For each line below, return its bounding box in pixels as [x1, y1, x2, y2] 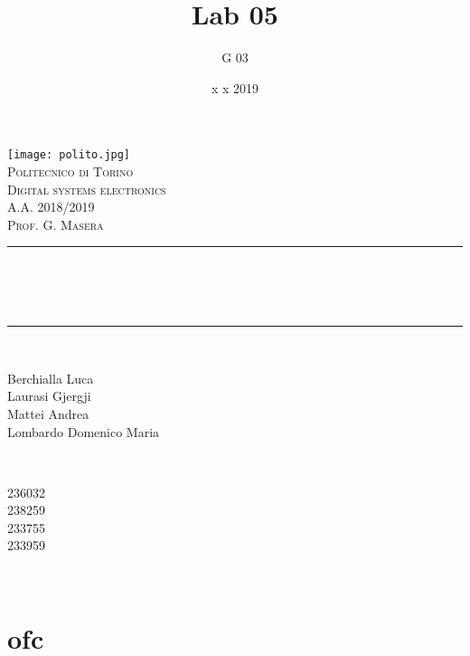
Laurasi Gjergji [7, 386, 91, 405]
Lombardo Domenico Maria [7, 422, 160, 441]
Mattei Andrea [7, 404, 89, 423]
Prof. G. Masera [7, 214, 104, 233]
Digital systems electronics [7, 179, 166, 198]
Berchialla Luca [7, 368, 94, 387]
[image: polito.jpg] [7, 148, 131, 162]
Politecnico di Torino [7, 161, 134, 180]
